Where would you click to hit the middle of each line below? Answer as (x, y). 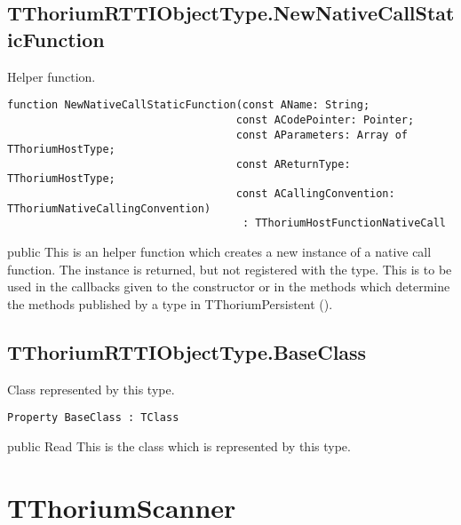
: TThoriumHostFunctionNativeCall (344, 223)
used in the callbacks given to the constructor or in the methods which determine (229, 286)
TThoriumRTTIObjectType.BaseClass (187, 351)
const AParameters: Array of (322, 135)
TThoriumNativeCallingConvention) (109, 208)
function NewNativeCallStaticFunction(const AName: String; (189, 105)
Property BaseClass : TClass (93, 418)
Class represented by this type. (91, 389)
